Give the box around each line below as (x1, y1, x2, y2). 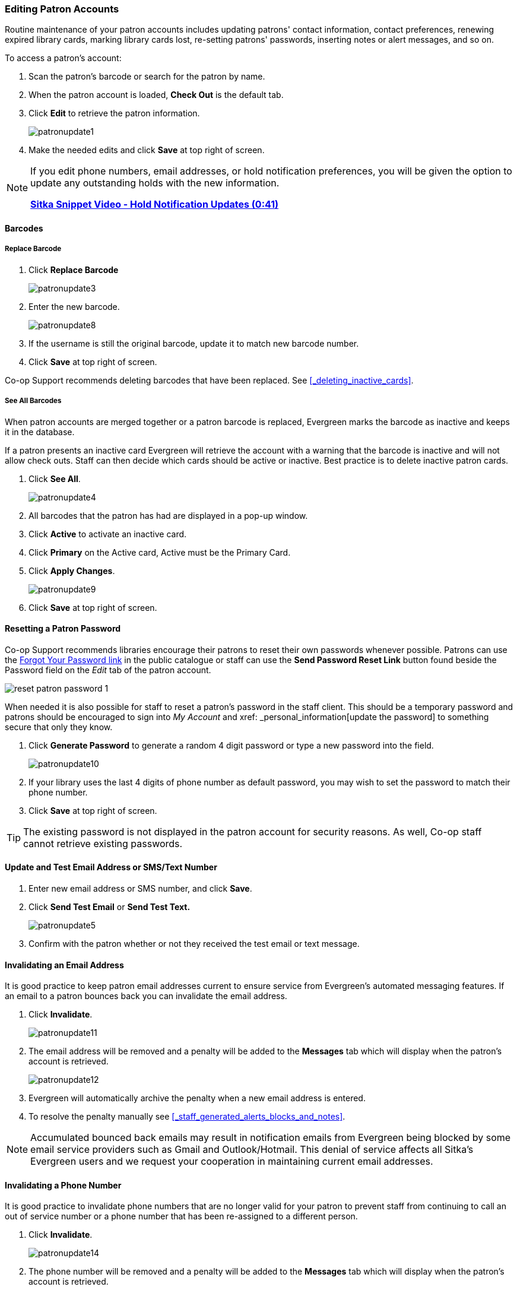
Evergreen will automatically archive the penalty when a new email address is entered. (28, 1093, 366, 1104)
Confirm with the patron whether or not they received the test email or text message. (28, 938, 360, 949)
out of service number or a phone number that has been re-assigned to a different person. (5, 1211, 358, 1222)
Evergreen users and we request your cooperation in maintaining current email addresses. (30, 1155, 433, 1168)
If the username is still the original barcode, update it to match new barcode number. (28, 338, 359, 348)
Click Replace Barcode (28, 264, 119, 275)
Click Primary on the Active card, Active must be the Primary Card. (28, 547, 291, 557)
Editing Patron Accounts (5, 3, 119, 15)
